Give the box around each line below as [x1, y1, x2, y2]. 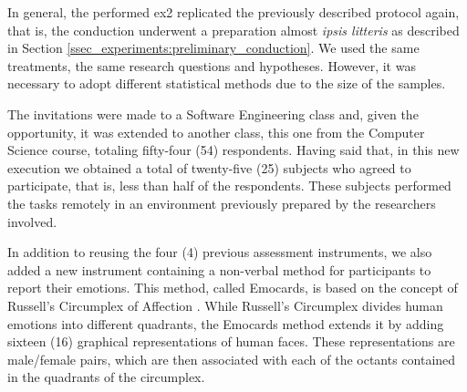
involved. [7, 211, 57, 231]
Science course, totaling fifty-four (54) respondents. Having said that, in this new [7, 140, 460, 160]
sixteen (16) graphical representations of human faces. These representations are [7, 332, 455, 351]
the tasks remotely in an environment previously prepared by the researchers [7, 193, 436, 212]
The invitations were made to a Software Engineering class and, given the [7, 104, 419, 123]
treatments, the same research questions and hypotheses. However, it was [7, 56, 416, 75]
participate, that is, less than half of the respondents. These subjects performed [7, 176, 451, 195]
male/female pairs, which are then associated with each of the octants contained [7, 349, 456, 368]
